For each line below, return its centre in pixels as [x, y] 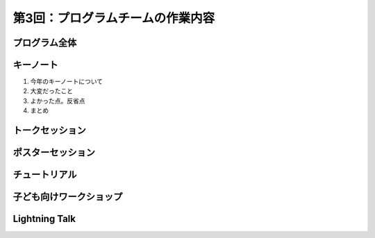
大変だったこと [51, 91]
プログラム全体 [45, 43]
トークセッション [49, 131]
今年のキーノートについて [67, 82]
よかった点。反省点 [58, 101]
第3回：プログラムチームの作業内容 [114, 18]
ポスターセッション [54, 153]
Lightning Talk [44, 219]
